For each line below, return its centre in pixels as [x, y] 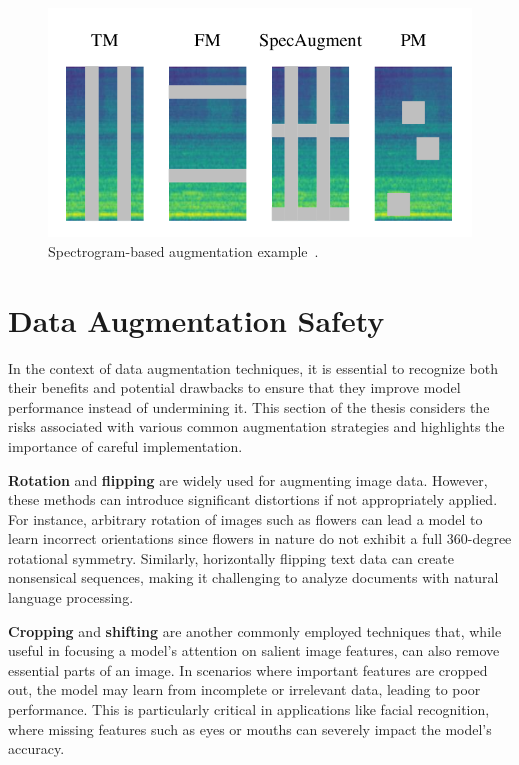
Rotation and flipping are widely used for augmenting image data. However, [248, 479]
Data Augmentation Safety [196, 319]
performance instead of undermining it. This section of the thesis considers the [249, 406]
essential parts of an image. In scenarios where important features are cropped [248, 669]
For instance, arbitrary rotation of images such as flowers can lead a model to [245, 518]
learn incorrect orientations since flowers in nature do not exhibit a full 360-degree [260, 538]
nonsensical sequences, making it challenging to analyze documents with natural [253, 577]
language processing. [71, 597]
